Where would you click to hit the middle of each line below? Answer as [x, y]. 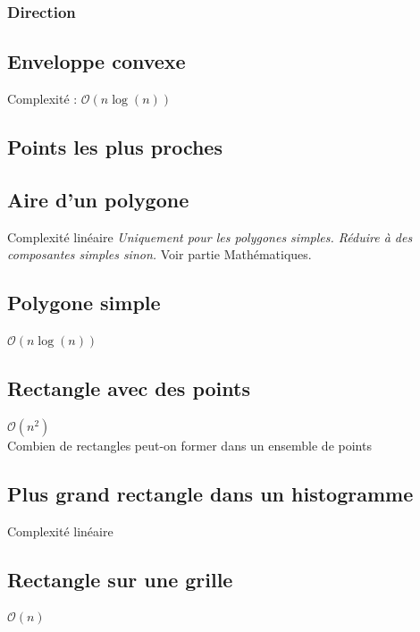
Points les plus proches [115, 147]
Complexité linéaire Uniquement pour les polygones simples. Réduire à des [210, 236]
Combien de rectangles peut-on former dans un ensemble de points [189, 445]
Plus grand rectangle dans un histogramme [210, 493]
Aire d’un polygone [98, 199]
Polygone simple [84, 303]
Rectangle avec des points [129, 388]
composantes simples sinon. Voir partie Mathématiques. [160, 254]
